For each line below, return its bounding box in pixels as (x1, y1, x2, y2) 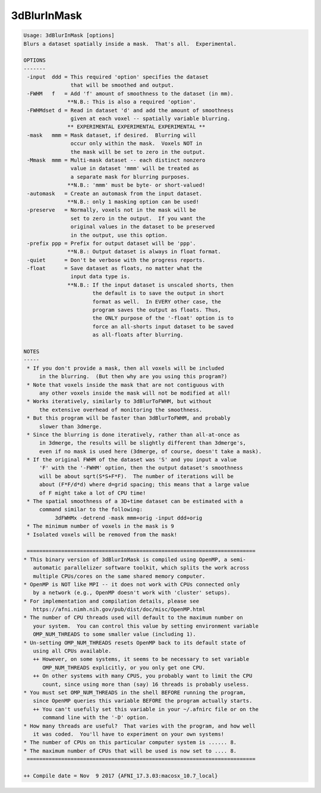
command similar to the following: (39, 506, 143, 513)
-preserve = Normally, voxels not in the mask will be (27, 207, 196, 213)
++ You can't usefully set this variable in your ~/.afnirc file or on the (33, 706, 259, 713)
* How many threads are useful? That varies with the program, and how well (23, 722, 256, 729)
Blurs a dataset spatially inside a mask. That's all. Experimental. (23, 40, 237, 47)
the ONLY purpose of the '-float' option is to (92, 315, 234, 322)
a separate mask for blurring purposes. (70, 173, 190, 180)
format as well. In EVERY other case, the (92, 298, 221, 305)
